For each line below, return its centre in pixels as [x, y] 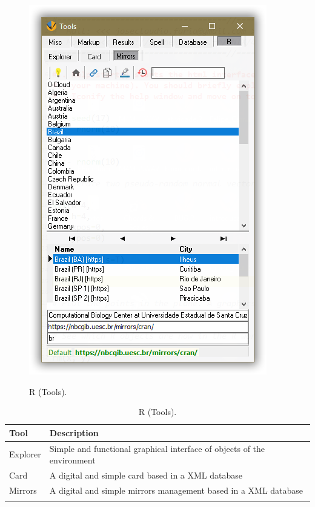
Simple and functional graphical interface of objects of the [157, 448]
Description [74, 432]
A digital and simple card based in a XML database [146, 475]
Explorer [25, 454]
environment [72, 460]
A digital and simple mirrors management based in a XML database [176, 490]
